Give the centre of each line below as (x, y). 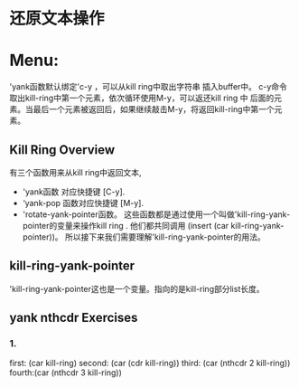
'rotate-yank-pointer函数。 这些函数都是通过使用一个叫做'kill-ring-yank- (156, 214)
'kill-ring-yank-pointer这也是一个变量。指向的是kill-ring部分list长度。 (137, 288)
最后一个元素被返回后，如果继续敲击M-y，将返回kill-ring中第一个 (154, 109)
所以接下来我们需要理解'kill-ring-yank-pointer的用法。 (165, 237)
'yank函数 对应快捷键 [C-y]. (74, 192)
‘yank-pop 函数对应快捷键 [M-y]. (83, 203)
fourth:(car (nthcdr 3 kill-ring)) (65, 373)
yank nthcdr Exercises (74, 318)
